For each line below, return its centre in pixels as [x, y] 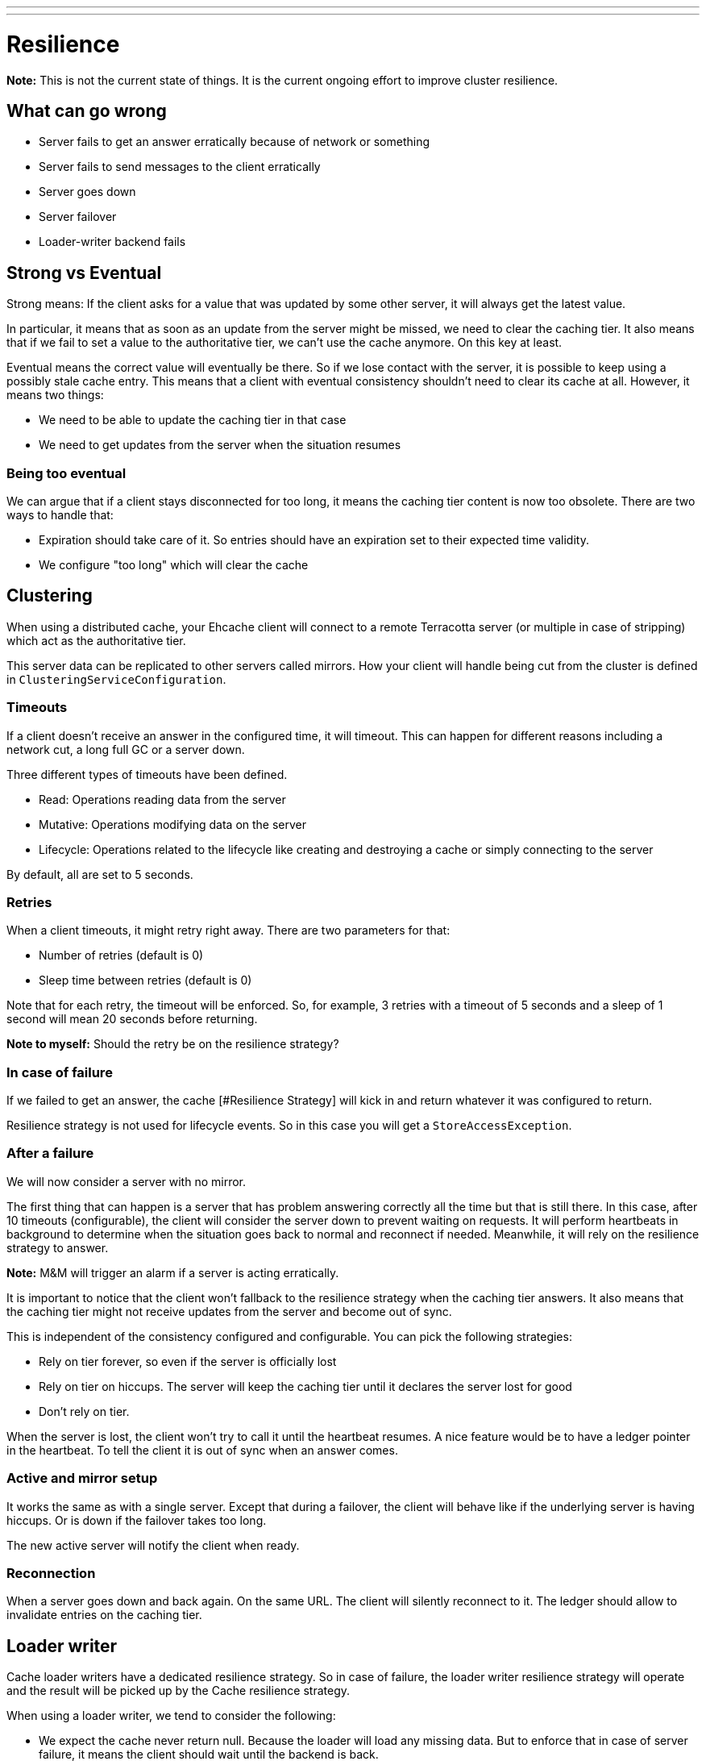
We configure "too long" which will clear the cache [174, 564]
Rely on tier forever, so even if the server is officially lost [188, 1361]
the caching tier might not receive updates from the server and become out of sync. [229, 1311]
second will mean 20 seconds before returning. [132, 1019]
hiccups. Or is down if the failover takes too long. [137, 1520]
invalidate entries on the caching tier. [104, 1615]
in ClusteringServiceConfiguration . [116, 679]
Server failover [78, 217]
